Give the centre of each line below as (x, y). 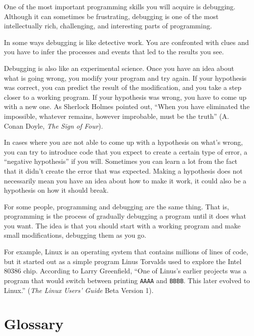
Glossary (34, 324)
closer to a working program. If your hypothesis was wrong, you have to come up (125, 97)
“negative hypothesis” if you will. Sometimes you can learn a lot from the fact (121, 161)
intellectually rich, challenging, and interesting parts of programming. (108, 26)
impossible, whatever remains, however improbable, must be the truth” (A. (116, 116)
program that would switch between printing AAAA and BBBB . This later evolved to (127, 280)
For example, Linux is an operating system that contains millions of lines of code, (126, 252)
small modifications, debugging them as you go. (75, 235)
